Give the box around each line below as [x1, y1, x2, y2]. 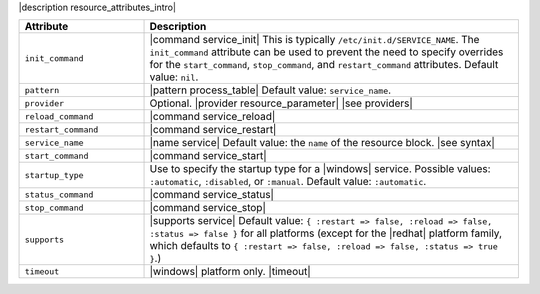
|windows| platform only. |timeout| [149, 265, 312, 279]
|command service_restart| [149, 123, 277, 137]
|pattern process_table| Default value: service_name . [149, 83, 392, 97]
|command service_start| [149, 149, 267, 163]
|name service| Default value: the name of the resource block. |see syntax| [149, 136, 495, 150]
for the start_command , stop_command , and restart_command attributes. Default [149, 58, 499, 72]
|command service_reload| [149, 110, 276, 124]
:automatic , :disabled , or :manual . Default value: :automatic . [149, 175, 427, 189]
